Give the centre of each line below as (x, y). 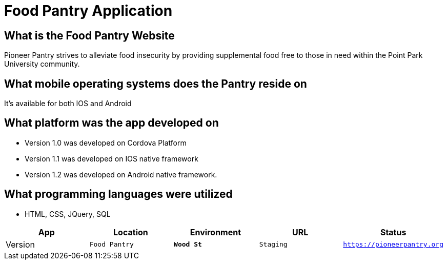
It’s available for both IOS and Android (68, 104)
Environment (216, 232)
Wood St (188, 245)
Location (131, 232)
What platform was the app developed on (111, 123)
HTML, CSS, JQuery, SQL (68, 214)
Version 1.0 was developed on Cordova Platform (106, 143)
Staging (273, 245)
